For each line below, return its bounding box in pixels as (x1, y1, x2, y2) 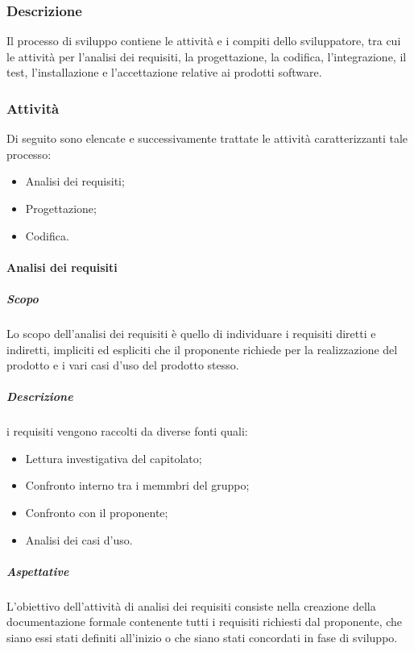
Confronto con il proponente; (25, 504, 168, 521)
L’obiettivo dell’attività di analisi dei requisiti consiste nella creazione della (6, 597, 376, 614)
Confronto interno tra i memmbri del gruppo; (25, 477, 250, 494)
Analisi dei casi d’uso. (25, 531, 133, 548)
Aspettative (6, 562, 69, 579)
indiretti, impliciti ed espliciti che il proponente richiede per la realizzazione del (6, 340, 398, 357)
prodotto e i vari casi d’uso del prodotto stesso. (6, 357, 239, 373)
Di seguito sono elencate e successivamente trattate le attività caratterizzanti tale (6, 130, 408, 147)
